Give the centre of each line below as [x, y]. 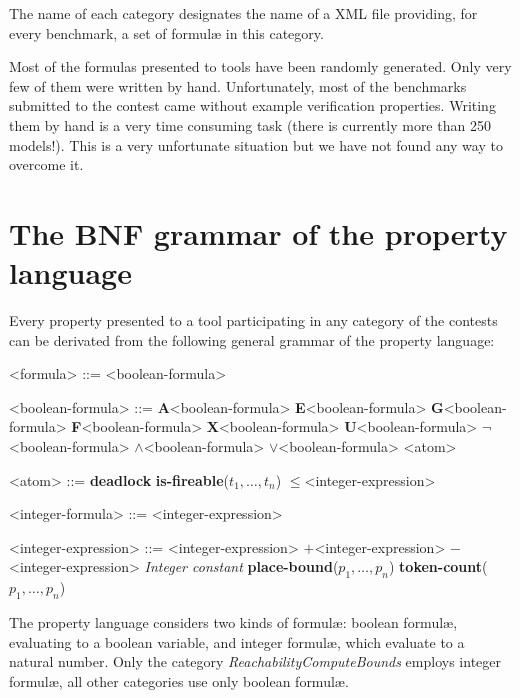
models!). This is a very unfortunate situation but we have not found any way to [256, 144]
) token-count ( [438, 566]
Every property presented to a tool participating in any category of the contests [253, 320]
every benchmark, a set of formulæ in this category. [166, 32]
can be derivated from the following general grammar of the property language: [252, 339]
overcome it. [46, 164]
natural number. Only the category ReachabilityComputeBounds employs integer [255, 661]
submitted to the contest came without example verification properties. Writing [252, 105]
